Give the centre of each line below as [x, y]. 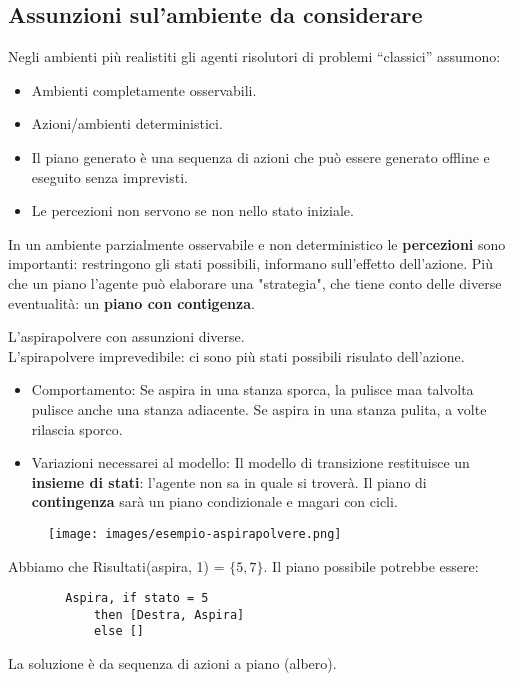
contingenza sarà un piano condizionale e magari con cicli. [214, 501]
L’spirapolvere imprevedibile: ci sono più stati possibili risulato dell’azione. [236, 355]
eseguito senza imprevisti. [109, 176]
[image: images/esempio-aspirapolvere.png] [195, 533]
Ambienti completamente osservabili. [144, 89]
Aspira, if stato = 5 [137, 598]
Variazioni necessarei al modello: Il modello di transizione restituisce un [250, 462]
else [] [119, 631]
